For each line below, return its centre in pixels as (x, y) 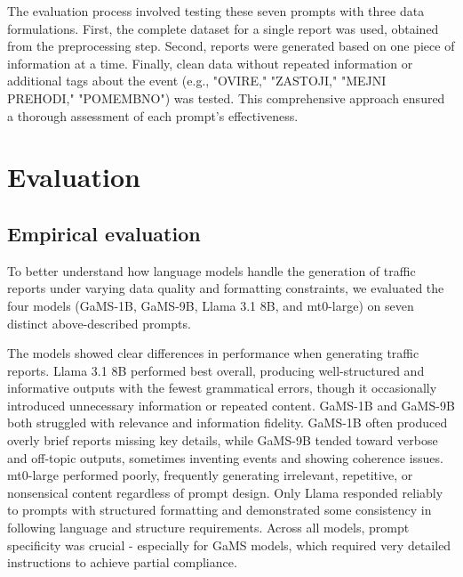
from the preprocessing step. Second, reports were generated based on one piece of (231, 46)
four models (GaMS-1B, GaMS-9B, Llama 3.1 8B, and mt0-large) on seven (211, 305)
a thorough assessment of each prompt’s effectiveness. (153, 115)
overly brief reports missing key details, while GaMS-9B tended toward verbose (223, 440)
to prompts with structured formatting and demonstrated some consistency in (220, 510)
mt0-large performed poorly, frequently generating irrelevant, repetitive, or (210, 475)
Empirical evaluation (104, 233)
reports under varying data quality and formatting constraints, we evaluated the (226, 288)
